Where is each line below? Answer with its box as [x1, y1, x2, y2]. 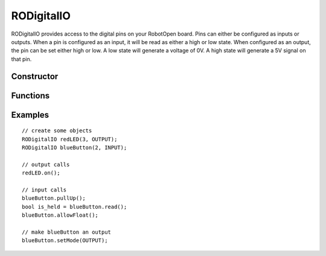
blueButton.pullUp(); [22, 195, 86, 202]
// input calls [22, 186, 67, 193]
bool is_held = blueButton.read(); [22, 203, 127, 210]
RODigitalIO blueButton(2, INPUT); [22, 144, 127, 151]
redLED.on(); [22, 170, 60, 176]
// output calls [22, 161, 70, 168]
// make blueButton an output [22, 228, 112, 235]
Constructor [11, 71, 59, 82]
